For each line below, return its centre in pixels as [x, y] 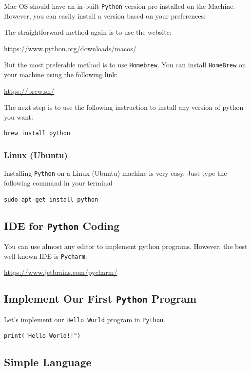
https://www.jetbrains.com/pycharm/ [61, 272]
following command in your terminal [58, 182]
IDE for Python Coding [62, 225]
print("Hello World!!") [42, 336]
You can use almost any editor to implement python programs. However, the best [126, 246]
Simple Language [48, 362]
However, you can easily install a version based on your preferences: [105, 15]
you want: [19, 116]
